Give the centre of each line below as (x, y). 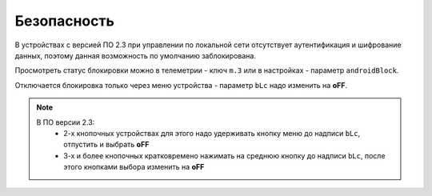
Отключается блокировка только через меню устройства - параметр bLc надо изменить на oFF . (181, 85)
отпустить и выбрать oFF (106, 145)
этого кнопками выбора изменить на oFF (134, 167)
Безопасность (65, 21)
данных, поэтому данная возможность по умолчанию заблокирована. (135, 55)
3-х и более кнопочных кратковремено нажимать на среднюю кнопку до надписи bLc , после (224, 155)
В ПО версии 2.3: (66, 122)
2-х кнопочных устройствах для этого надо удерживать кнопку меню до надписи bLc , (212, 133)
